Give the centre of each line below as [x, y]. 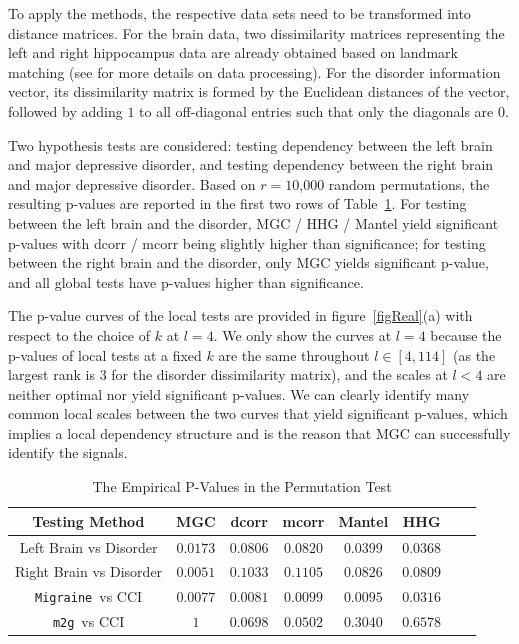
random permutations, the [409, 183]
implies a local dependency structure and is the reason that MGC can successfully [259, 432]
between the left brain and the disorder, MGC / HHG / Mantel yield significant [253, 222]
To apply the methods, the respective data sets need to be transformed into [239, 13]
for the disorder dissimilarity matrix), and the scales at [279, 374]
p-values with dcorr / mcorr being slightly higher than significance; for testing [247, 242]
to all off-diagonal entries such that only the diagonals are [316, 110]
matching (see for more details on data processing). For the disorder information [254, 71]
